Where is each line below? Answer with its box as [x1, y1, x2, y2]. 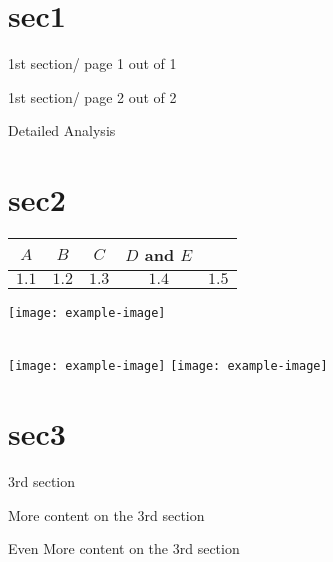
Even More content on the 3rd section [8, 538, 240, 559]
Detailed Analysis [8, 120, 116, 141]
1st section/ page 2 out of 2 [8, 86, 177, 107]
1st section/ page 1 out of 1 [8, 53, 177, 74]
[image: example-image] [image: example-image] [8, 359, 328, 374]
